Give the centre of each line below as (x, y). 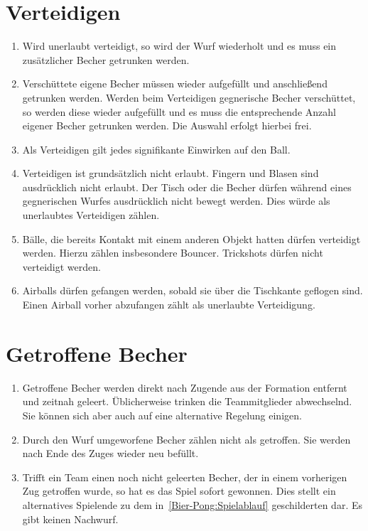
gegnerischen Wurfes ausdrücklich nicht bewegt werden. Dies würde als (176, 201)
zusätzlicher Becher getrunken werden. (106, 59)
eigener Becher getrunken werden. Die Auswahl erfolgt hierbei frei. (167, 125)
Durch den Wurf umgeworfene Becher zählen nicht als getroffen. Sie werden (186, 439)
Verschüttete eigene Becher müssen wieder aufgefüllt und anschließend (175, 84)
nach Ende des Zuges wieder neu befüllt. (110, 453)
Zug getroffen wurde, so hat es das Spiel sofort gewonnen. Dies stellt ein (179, 491)
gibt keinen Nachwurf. (70, 519)
